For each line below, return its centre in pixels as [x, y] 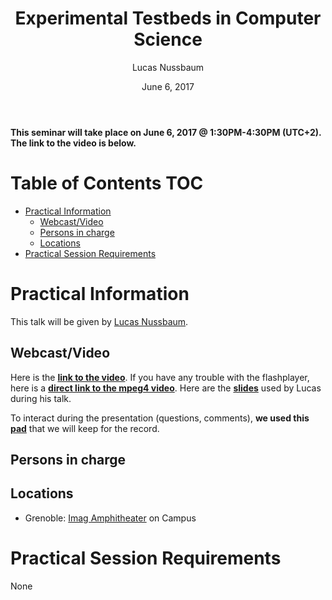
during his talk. [41, 398]
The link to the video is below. [73, 143]
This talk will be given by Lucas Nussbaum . [99, 321]
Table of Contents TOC [107, 183]
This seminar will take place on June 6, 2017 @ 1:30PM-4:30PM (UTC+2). [166, 132]
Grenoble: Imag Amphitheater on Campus [110, 518]
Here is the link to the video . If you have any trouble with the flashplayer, [160, 377]
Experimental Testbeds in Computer [168, 18]
